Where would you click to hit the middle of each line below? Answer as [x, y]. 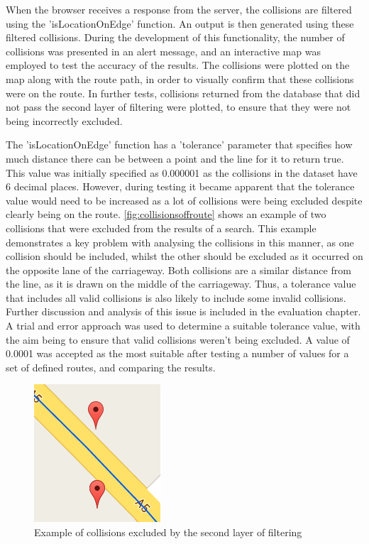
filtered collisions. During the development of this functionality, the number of [175, 37]
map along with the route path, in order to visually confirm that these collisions [180, 78]
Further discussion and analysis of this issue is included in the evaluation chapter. [183, 311]
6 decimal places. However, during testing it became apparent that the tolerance [180, 186]
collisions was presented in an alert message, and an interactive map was [163, 51]
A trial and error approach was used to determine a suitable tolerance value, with [183, 326]
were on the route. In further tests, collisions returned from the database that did [183, 93]
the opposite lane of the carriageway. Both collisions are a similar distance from [178, 270]
